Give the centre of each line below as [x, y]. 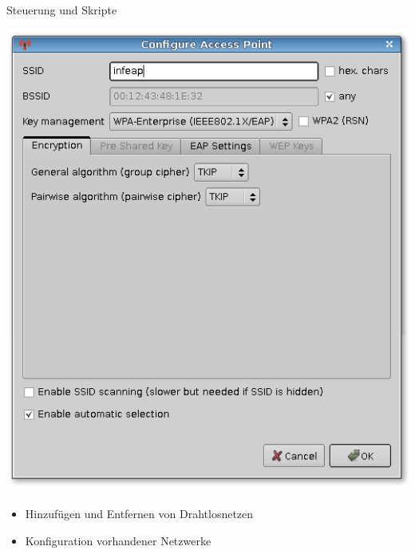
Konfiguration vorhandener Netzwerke [118, 540]
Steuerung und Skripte [62, 10]
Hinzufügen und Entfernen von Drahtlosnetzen [139, 514]
